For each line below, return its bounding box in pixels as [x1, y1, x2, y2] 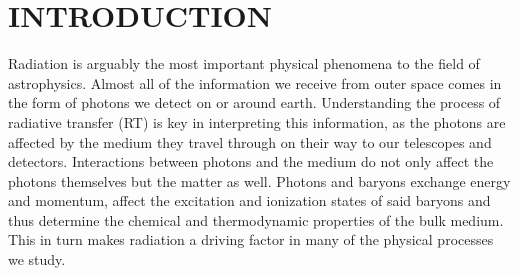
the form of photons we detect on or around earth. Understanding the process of [8, 92, 501, 113]
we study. [8, 249, 66, 270]
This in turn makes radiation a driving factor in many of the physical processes [8, 229, 494, 250]
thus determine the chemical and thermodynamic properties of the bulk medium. [8, 209, 504, 230]
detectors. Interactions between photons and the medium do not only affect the [8, 151, 494, 172]
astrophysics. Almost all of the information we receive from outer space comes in [8, 72, 502, 93]
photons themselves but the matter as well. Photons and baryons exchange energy [8, 170, 511, 191]
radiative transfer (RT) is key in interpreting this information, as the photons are [8, 111, 506, 132]
